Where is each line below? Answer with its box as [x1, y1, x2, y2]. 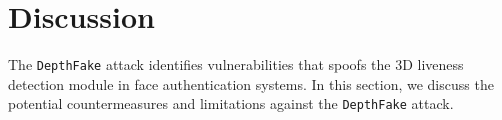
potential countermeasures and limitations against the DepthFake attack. [8, 93, 454, 114]
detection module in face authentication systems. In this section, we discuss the [8, 73, 494, 94]
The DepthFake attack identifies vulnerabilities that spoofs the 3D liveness [8, 54, 464, 75]
